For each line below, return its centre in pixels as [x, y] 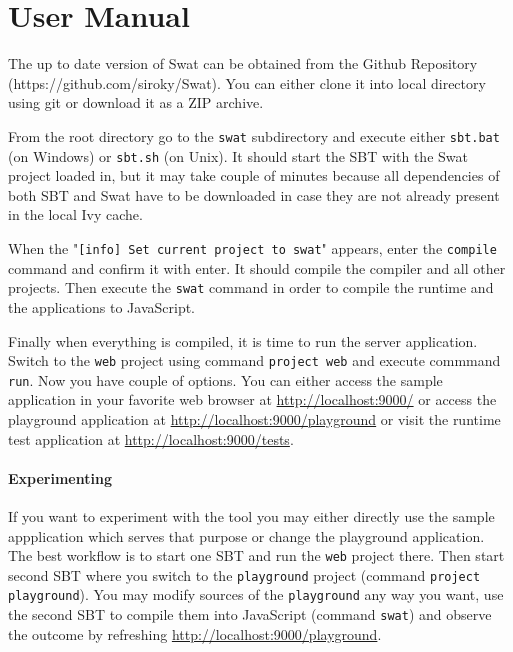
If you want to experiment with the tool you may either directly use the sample [251, 515]
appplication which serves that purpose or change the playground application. [246, 535]
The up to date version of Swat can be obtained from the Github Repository [243, 63]
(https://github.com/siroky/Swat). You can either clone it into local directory [247, 82]
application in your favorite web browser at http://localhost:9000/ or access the [252, 399]
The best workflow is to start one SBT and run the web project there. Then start [256, 555]
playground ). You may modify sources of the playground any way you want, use [256, 594]
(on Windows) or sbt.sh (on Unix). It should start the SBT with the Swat [238, 155]
